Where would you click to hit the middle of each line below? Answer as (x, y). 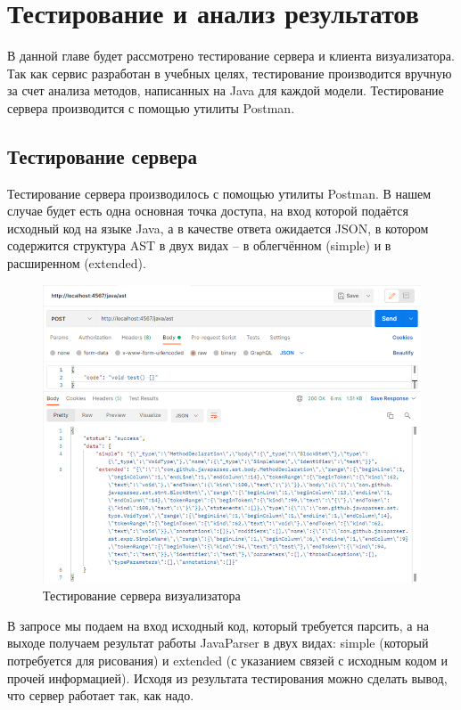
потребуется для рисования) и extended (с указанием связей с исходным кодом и (227, 661)
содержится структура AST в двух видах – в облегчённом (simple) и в (199, 245)
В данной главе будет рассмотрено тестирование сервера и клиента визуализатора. (231, 56)
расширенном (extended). (77, 263)
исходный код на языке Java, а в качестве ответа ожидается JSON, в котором (218, 228)
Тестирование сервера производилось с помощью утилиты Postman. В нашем (219, 193)
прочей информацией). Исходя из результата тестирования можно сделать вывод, (227, 677)
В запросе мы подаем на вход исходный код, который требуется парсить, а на (218, 625)
